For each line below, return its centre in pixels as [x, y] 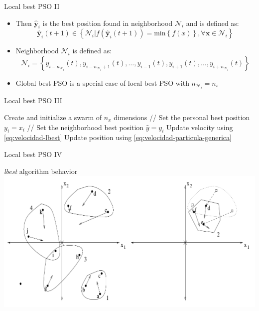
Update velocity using [200, 127]
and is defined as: [212, 23]
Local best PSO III [33, 100]
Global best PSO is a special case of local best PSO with [102, 82]
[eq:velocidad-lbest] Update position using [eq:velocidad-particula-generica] [118, 137]
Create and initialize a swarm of [53, 117]
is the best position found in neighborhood [108, 23]
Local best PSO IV [33, 154]
